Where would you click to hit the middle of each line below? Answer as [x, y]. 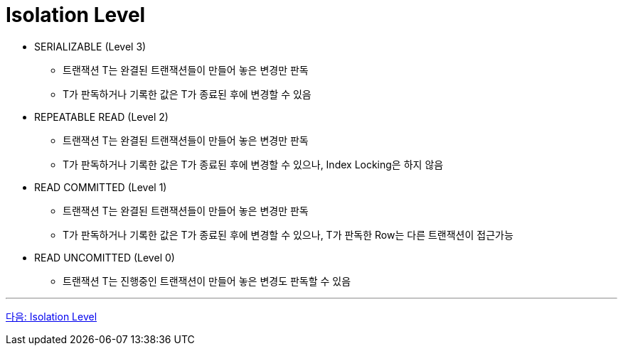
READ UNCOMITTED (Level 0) [105, 257]
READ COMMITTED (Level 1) [101, 187]
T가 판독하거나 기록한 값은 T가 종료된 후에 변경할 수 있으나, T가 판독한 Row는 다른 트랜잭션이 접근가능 [288, 234]
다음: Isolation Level [52, 316]
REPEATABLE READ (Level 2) [101, 117]
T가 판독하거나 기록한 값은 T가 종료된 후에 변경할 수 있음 [187, 94]
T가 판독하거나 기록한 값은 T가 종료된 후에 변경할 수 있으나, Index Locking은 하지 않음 [253, 164]
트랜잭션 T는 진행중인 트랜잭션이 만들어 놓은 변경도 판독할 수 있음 [207, 281]
